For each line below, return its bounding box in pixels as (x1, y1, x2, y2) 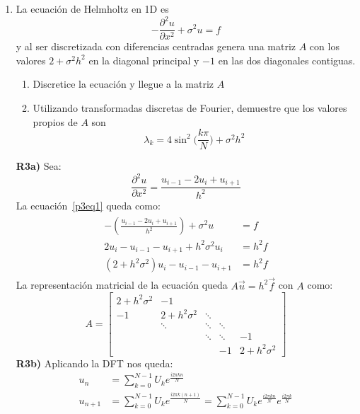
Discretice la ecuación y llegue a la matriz (33, 76, 214, 91)
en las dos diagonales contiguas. (218, 52, 356, 67)
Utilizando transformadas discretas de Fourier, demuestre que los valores (33, 100, 347, 115)
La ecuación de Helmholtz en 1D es (16, 1, 169, 16)
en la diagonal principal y (88, 52, 199, 67)
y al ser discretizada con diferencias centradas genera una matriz (16, 39, 296, 54)
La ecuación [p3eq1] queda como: (16, 197, 161, 212)
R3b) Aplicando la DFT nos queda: (16, 355, 173, 370)
